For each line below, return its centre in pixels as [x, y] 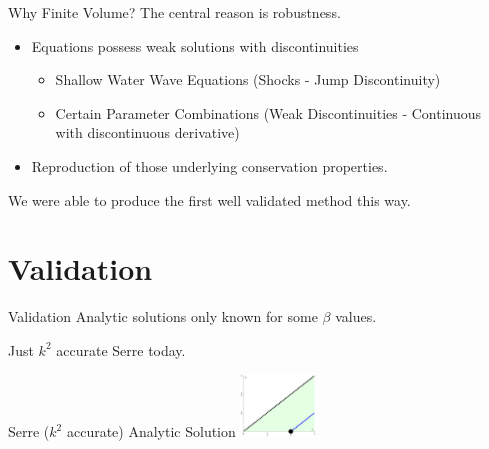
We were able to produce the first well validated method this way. [209, 199]
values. [356, 316]
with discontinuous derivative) [147, 132]
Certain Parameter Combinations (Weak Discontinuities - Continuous [268, 112]
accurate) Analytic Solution [151, 431]
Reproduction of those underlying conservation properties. [209, 165]
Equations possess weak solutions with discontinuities [195, 45]
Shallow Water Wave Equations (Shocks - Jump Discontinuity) [248, 79]
